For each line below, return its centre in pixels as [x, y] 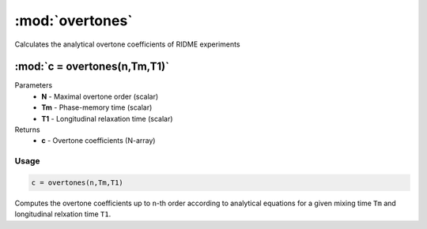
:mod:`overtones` [74, 21]
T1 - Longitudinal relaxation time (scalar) [107, 118]
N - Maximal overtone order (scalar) [100, 96]
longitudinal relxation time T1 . [63, 214]
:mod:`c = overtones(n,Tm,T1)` [92, 67]
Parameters [34, 85]
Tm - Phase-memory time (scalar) [97, 107]
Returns [27, 130]
